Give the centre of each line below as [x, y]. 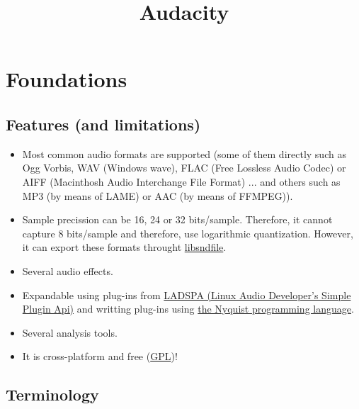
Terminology [52, 394]
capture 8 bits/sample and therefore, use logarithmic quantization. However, [188, 233]
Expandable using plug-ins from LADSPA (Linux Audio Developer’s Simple [187, 295]
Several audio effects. [68, 270]
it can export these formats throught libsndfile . [124, 247]
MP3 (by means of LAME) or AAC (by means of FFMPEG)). [158, 195]
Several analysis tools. [70, 332]
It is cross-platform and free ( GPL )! [100, 356]
